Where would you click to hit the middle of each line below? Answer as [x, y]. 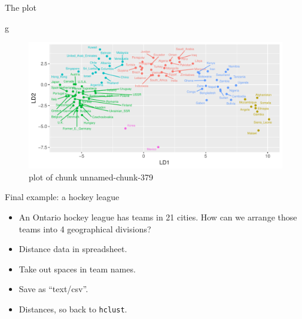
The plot [21, 7]
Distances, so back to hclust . [73, 309]
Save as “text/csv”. [54, 289]
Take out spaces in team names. [77, 269]
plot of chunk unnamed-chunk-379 [91, 177]
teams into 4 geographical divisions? [85, 228]
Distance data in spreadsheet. [73, 249]
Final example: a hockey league [62, 197]
